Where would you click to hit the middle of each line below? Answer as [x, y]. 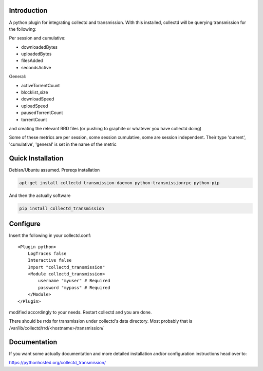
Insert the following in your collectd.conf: [50, 235]
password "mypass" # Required [74, 287]
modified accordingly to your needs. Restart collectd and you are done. [80, 312]
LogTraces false [47, 253]
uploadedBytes [37, 54]
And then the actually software [40, 195]
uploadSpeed [35, 106]
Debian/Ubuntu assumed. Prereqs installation [54, 170]
